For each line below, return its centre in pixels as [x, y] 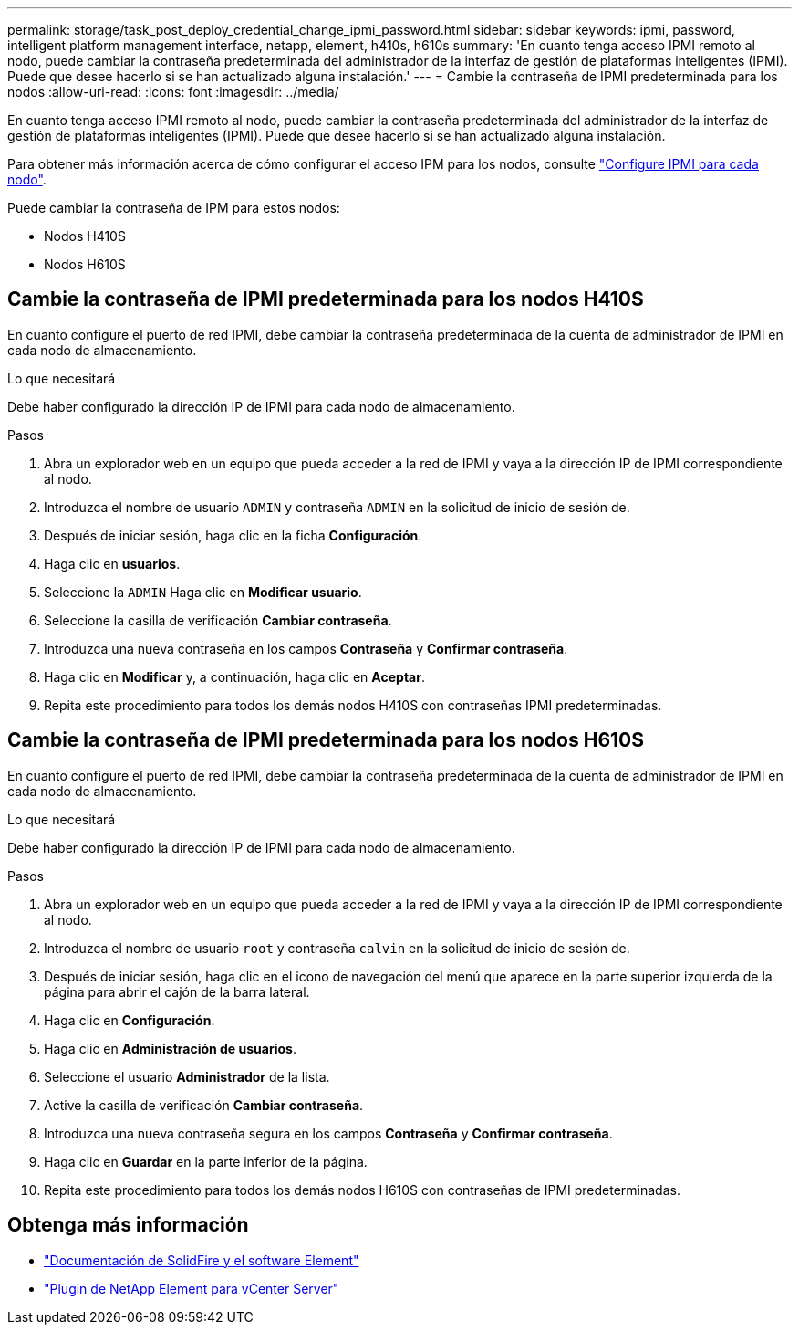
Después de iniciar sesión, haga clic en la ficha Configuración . [233, 535]
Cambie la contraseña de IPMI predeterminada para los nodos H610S [326, 740]
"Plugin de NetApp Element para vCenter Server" [192, 1288]
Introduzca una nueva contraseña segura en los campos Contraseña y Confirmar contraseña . [328, 1133]
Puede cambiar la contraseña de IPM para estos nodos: [174, 208]
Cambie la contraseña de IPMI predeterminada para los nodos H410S [326, 299]
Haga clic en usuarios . [112, 563]
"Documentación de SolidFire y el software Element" [202, 1260]
